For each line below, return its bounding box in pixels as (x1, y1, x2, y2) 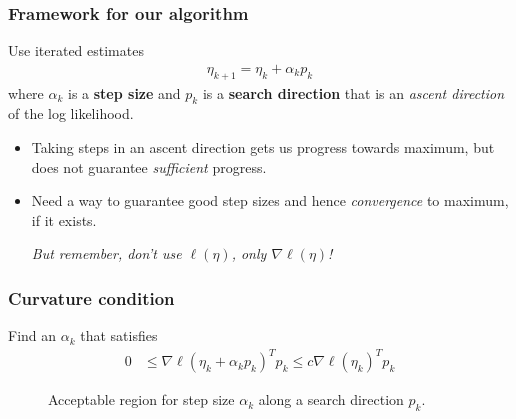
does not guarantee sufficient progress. (31, 156, 267, 177)
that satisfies (80, 325, 158, 346)
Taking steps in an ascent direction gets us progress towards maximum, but (31, 137, 495, 158)
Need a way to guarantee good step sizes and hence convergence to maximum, (31, 190, 509, 211)
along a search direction (258, 389, 404, 410)
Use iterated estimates (8, 40, 144, 61)
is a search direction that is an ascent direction (202, 82, 505, 103)
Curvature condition (8, 285, 175, 310)
